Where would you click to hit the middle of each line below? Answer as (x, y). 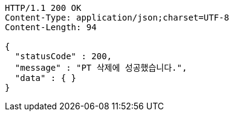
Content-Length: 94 (51, 27)
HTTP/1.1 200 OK (43, 8)
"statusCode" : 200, (63, 56)
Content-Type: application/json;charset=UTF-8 (117, 18)
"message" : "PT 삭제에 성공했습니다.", (101, 68)
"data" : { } (46, 78)
